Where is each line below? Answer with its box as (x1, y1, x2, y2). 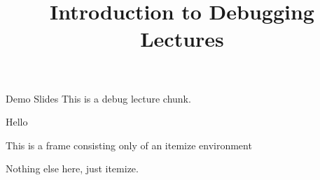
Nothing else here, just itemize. (6, 161, 139, 176)
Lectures (140, 24, 224, 53)
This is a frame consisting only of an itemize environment (6, 137, 252, 152)
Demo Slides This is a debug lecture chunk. (6, 91, 191, 105)
